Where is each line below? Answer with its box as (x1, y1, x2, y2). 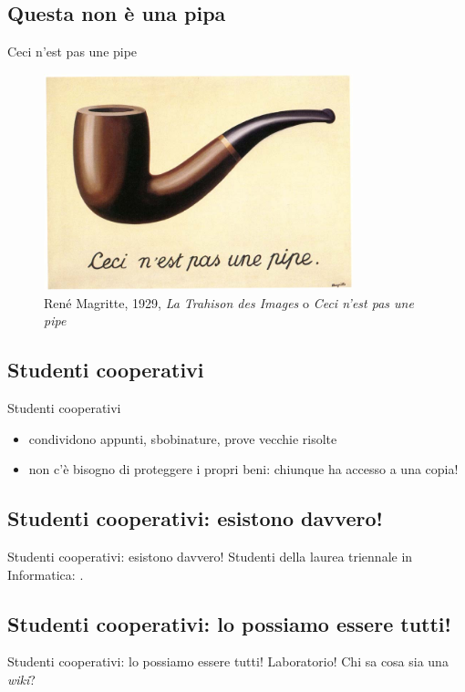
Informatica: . (7, 564, 84, 584)
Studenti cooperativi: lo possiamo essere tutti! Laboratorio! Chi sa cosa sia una (7, 652, 449, 671)
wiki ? (7, 669, 36, 688)
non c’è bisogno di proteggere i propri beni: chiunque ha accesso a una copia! (28, 460, 459, 479)
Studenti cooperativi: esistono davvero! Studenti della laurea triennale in (7, 546, 413, 565)
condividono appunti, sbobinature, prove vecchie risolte (28, 429, 337, 448)
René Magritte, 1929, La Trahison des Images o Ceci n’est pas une (44, 293, 414, 312)
